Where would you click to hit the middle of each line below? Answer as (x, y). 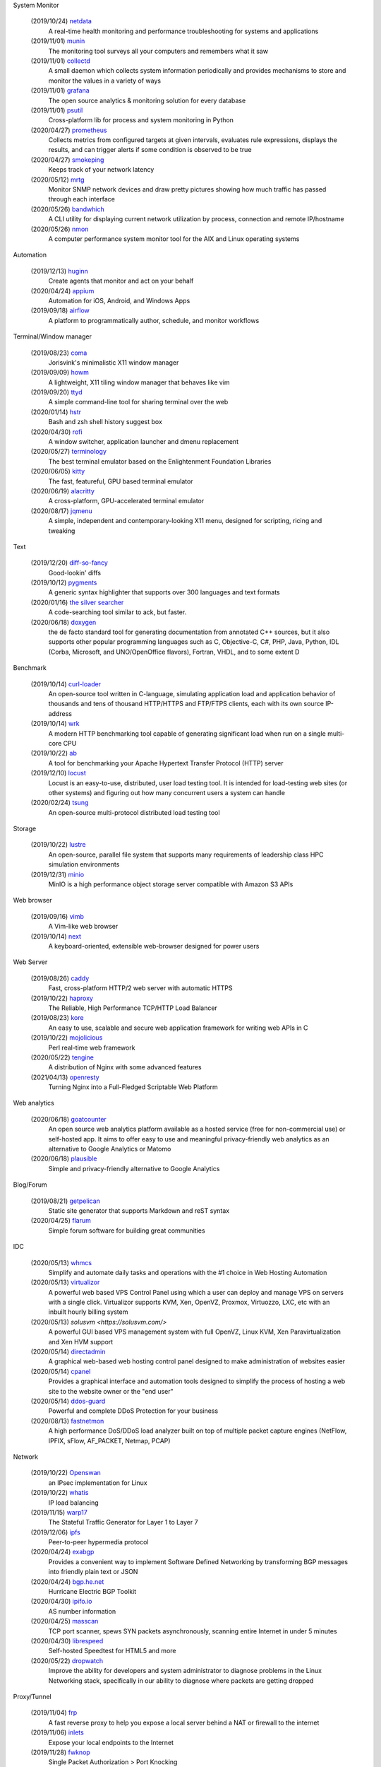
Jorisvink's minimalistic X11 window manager (114, 362)
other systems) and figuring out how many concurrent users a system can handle (167, 792)
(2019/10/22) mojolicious (67, 1038)
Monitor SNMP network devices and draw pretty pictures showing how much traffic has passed (187, 189)
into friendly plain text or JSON (93, 1572)
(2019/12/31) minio (58, 874)
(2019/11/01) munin (58, 41)
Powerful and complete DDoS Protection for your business (133, 1411)
